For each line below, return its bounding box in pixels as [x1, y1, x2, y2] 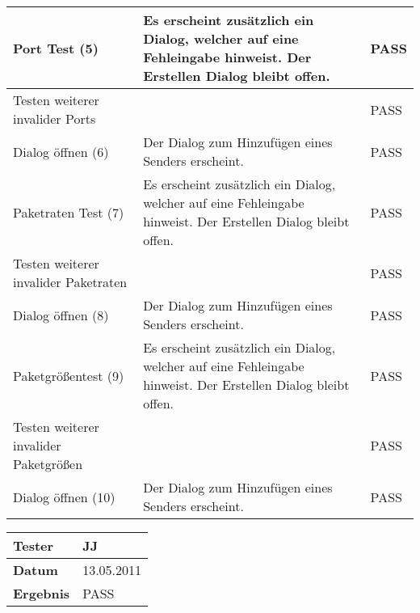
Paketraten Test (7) [13, 202, 124, 222]
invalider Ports [13, 109, 96, 128]
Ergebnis [13, 584, 70, 602]
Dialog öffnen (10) [13, 487, 115, 506]
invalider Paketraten [13, 273, 128, 291]
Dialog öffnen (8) [13, 305, 109, 324]
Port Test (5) [13, 38, 99, 57]
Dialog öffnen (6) [13, 142, 109, 161]
